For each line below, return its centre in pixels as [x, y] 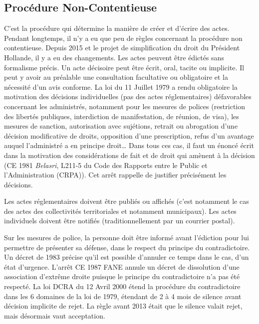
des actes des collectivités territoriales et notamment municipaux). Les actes [120, 211]
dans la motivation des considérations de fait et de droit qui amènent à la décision [129, 155]
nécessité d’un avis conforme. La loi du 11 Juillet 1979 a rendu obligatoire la [121, 86]
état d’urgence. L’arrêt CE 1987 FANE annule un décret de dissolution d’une [122, 266]
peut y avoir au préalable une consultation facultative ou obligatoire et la [116, 77]
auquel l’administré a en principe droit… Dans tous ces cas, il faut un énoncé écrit [129, 145]
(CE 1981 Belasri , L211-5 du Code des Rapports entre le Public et [106, 165]
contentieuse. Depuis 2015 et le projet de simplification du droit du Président [122, 48]
